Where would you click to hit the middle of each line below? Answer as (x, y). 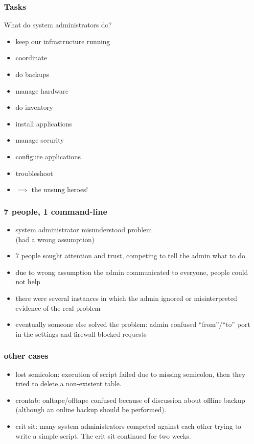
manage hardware (42, 90)
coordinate (31, 58)
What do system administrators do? (58, 25)
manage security (40, 140)
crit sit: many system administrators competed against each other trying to (128, 426)
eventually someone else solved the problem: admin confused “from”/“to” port (133, 324)
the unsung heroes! (60, 189)
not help (28, 282)
